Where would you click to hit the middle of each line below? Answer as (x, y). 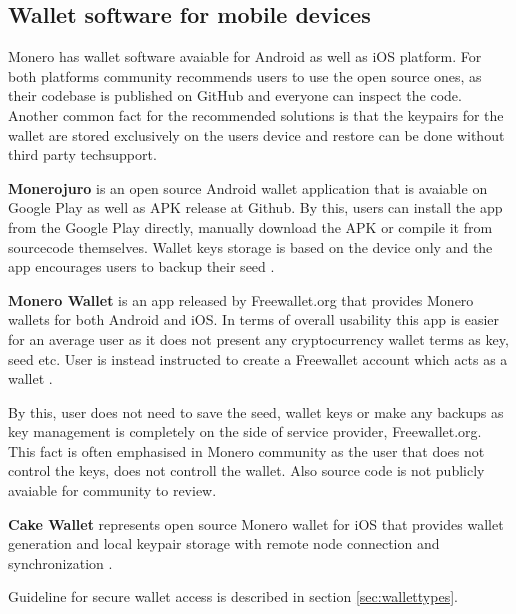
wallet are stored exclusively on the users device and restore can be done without (256, 134)
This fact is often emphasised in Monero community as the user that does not (246, 450)
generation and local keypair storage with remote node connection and (224, 543)
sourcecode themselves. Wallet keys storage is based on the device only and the (250, 246)
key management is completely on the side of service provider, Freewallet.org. (245, 431)
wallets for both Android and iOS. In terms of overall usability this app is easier (254, 319)
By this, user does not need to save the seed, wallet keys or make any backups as (256, 411)
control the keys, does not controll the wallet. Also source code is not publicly (246, 470)
